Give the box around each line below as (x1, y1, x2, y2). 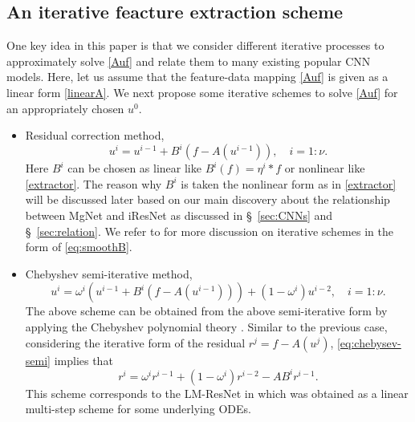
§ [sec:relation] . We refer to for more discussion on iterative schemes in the (25, 222, 393, 239)
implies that (54, 351, 113, 368)
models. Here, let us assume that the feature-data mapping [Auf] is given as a (6, 68, 389, 85)
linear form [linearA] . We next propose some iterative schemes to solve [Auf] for (6, 83, 398, 100)
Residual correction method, (25, 127, 165, 144)
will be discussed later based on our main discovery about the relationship (25, 191, 390, 208)
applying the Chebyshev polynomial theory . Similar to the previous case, (25, 319, 388, 335)
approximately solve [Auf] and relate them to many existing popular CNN (6, 52, 371, 69)
